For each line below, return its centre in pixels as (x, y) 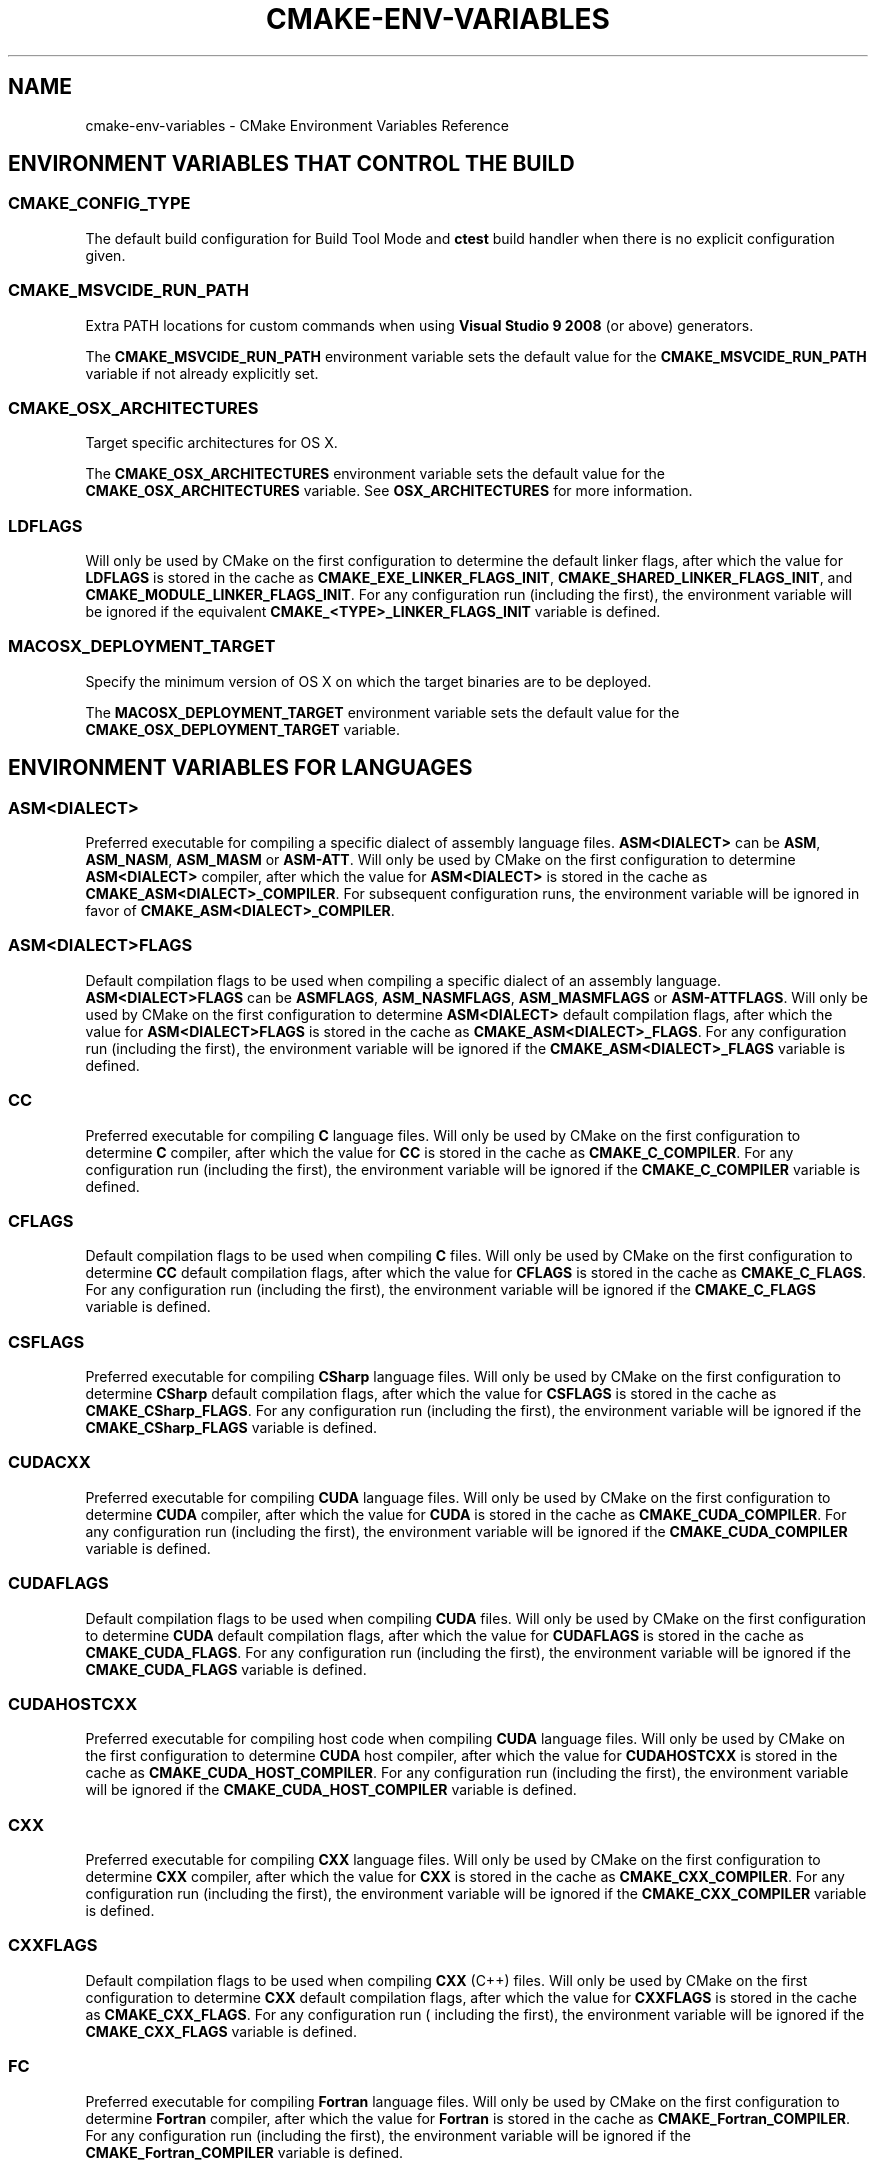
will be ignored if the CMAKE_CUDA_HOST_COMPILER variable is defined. (331, 1790)
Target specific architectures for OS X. (211, 443)
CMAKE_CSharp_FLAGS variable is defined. (231, 1428)
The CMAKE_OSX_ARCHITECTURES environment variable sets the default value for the (375, 474)
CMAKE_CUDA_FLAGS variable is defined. (226, 1669)
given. (105, 255)
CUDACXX (49, 1462)
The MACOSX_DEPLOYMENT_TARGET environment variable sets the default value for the (382, 712)
